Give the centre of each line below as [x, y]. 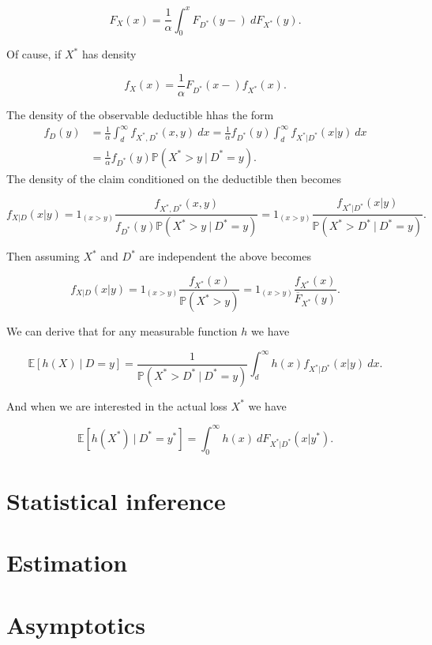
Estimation [67, 562]
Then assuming [43, 256]
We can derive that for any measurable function [122, 331]
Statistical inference [116, 500]
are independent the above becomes [225, 256]
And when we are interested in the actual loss [117, 405]
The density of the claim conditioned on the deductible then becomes [174, 178]
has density [109, 54]
